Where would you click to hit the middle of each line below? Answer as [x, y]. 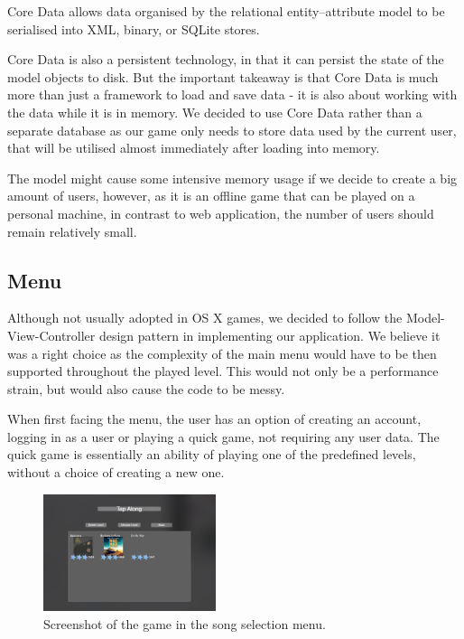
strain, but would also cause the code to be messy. [146, 388]
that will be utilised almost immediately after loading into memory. [194, 148]
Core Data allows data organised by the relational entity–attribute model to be [226, 11]
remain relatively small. [72, 231]
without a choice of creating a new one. [116, 472]
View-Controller [51, 335]
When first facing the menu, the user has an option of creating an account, [214, 419]
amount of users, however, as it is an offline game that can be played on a [211, 196]
